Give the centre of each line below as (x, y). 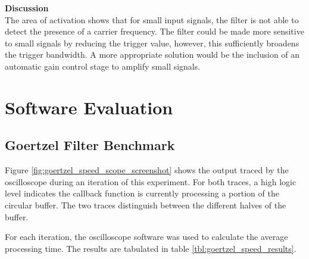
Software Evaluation (89, 107)
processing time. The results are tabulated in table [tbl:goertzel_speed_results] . (151, 248)
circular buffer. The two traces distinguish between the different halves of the (146, 205)
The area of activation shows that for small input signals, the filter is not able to (152, 19)
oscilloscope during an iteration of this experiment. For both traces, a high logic (151, 181)
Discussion (27, 8)
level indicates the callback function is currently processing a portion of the (142, 193)
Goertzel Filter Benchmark (90, 145)
